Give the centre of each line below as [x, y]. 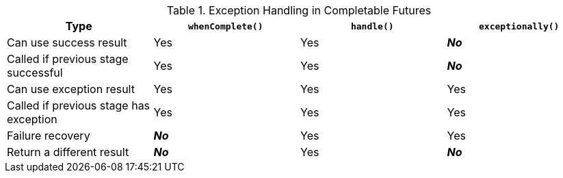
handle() [372, 26]
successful [35, 73]
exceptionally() [519, 26]
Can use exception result [71, 89]
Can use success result [67, 42]
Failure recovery [49, 136]
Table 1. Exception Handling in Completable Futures [299, 10]
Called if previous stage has [79, 105]
